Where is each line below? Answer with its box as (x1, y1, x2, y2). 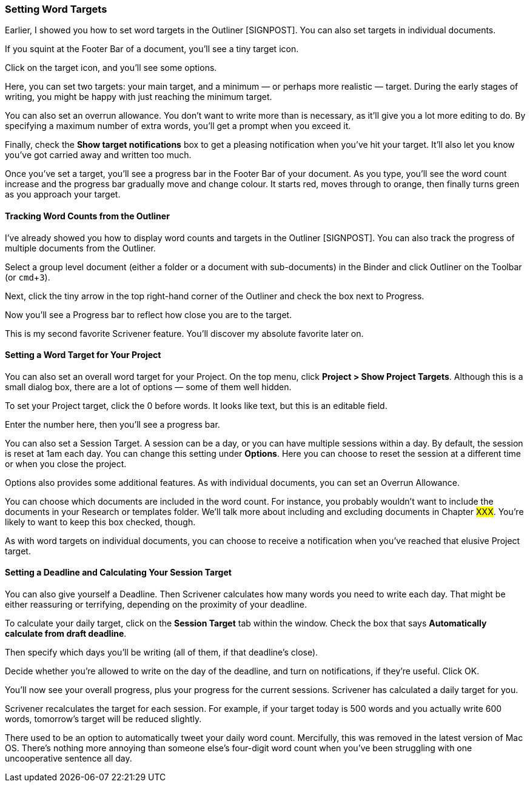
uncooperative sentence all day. (5, 753, 132, 764)
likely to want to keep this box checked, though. (5, 516, 196, 527)
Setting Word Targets (5, 3, 107, 15)
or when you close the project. (5, 458, 127, 469)
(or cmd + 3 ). (5, 271, 50, 282)
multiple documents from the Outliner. (5, 242, 156, 253)
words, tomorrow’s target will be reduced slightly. (5, 714, 202, 725)
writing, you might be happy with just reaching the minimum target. (5, 91, 272, 102)
